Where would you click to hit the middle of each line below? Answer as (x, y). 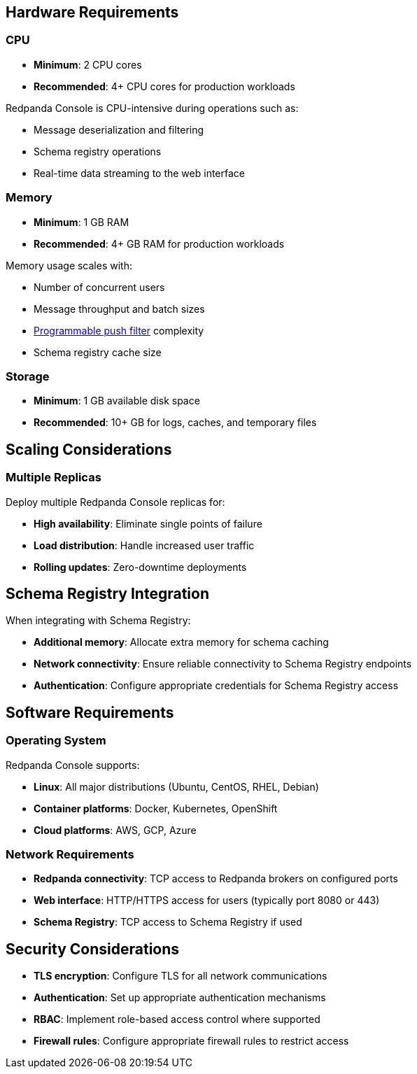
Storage (28, 376)
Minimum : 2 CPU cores (88, 64)
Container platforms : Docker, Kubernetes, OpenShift (156, 808)
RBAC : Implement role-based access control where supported (177, 1019)
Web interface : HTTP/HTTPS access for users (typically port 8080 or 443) (207, 900)
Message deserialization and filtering (119, 129)
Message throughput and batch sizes (119, 309)
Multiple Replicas (54, 478)
